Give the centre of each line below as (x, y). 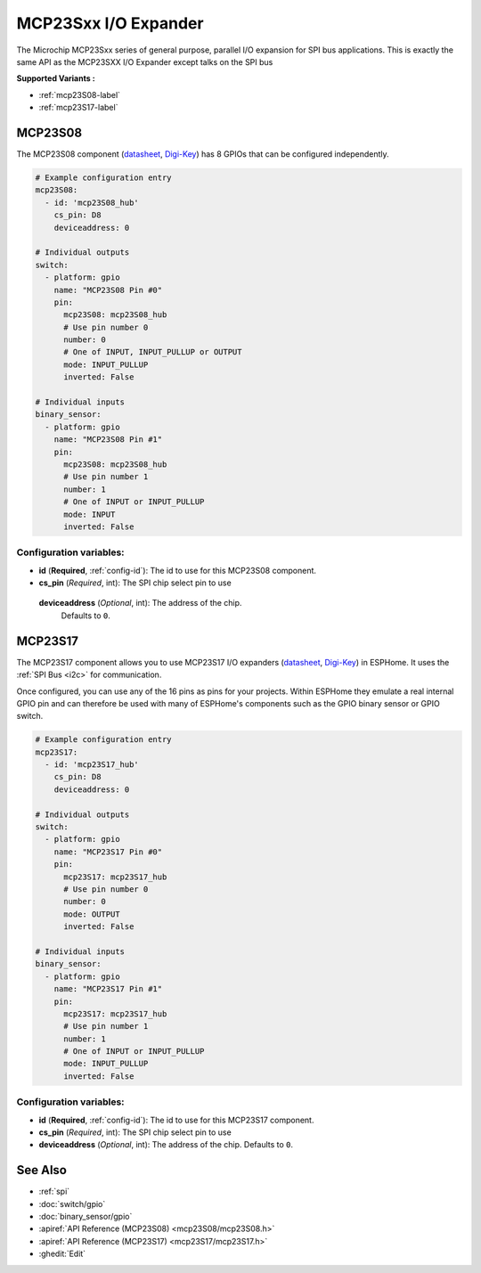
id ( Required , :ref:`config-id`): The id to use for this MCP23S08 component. (177, 570)
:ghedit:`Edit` (62, 1254)
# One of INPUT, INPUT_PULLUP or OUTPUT (153, 352)
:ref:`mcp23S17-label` (78, 108)
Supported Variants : (56, 78)
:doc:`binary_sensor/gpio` (86, 1217)
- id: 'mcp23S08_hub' (92, 202)
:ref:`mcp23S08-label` (79, 94)
